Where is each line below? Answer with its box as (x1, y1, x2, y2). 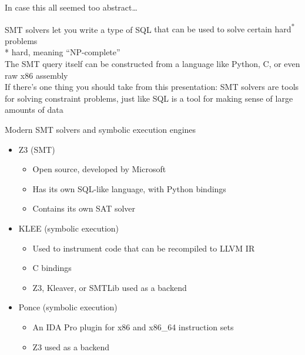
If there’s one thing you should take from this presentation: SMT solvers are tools (5, 81, 299, 93)
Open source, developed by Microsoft (32, 163, 166, 175)
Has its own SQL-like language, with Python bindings (32, 182, 226, 195)
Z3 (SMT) (18, 143, 55, 155)
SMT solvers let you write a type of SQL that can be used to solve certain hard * (5, 21, 295, 35)
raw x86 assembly (5, 69, 68, 81)
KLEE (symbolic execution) (18, 222, 119, 234)
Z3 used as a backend (32, 340, 110, 353)
